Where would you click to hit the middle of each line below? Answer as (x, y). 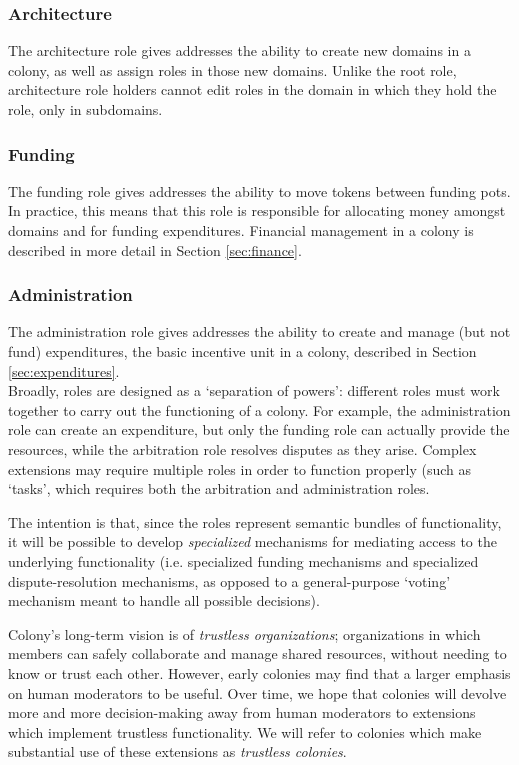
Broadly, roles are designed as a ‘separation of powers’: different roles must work (254, 390)
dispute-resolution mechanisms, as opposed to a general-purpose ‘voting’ (229, 580)
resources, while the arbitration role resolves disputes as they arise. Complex (242, 448)
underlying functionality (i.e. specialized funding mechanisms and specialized (243, 560)
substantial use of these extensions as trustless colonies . (177, 751)
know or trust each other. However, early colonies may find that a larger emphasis (259, 672)
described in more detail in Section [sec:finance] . (155, 249)
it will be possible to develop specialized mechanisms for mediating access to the (252, 541)
